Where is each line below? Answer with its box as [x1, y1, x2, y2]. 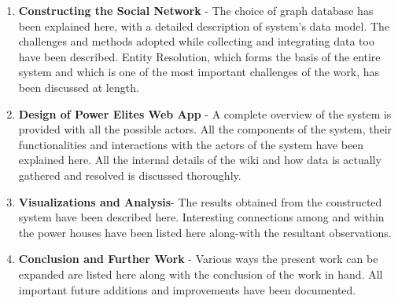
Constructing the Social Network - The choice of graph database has [18, 2, 374, 18]
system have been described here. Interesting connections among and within [18, 209, 385, 225]
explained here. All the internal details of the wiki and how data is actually [18, 151, 381, 168]
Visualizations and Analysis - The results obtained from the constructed [18, 193, 382, 210]
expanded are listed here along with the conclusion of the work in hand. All [18, 265, 383, 282]
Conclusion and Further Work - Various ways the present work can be [18, 250, 378, 267]
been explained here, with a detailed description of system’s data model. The [18, 17, 390, 34]
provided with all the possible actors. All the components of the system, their [18, 121, 392, 137]
